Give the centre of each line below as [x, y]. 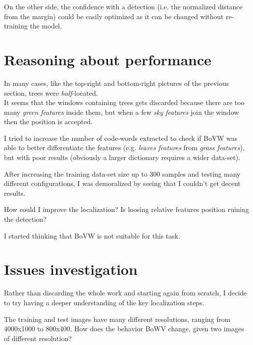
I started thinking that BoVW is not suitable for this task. [92, 235]
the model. [46, 26]
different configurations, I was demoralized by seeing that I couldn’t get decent [122, 183]
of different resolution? [38, 338]
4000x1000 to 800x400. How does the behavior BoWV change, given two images [124, 329]
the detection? [25, 219]
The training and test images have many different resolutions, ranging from [117, 319]
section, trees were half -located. [51, 93]
